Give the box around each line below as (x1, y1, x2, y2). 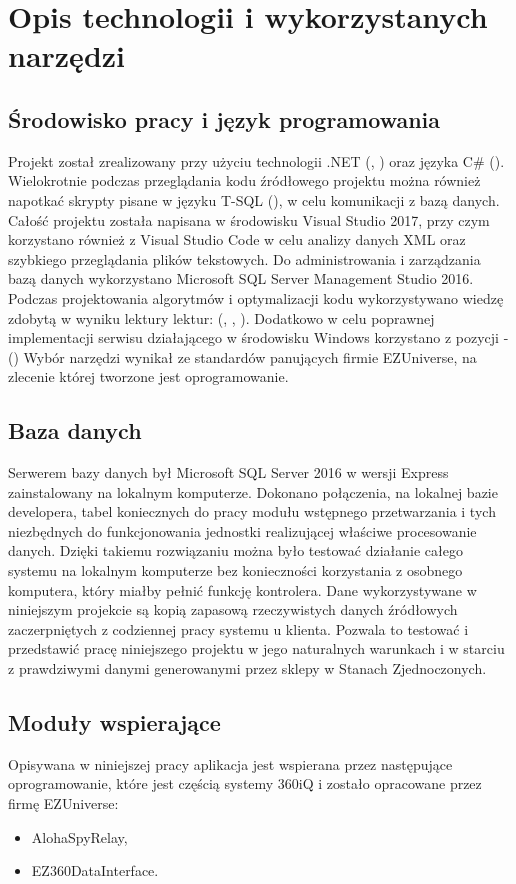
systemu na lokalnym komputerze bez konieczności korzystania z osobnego (8, 560, 463, 581)
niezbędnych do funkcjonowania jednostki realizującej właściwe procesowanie (8, 520, 477, 541)
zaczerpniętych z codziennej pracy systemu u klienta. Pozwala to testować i (8, 618, 469, 639)
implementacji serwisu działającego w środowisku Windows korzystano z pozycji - (8, 327, 509, 348)
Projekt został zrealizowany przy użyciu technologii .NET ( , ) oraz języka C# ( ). (8, 150, 505, 171)
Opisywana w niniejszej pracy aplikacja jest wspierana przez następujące (8, 753, 453, 774)
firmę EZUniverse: (8, 793, 119, 814)
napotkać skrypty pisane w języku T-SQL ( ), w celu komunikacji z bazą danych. (8, 189, 500, 210)
